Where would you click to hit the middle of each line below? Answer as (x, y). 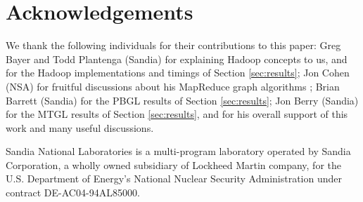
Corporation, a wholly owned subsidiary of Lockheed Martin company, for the (173, 164)
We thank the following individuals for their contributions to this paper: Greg (173, 45)
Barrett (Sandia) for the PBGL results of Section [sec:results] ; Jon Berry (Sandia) (182, 100)
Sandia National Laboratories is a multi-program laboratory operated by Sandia (178, 151)
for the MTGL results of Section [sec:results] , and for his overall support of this (177, 114)
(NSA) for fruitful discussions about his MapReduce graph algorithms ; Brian (173, 86)
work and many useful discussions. (80, 127)
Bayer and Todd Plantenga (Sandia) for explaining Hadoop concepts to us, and (177, 59)
